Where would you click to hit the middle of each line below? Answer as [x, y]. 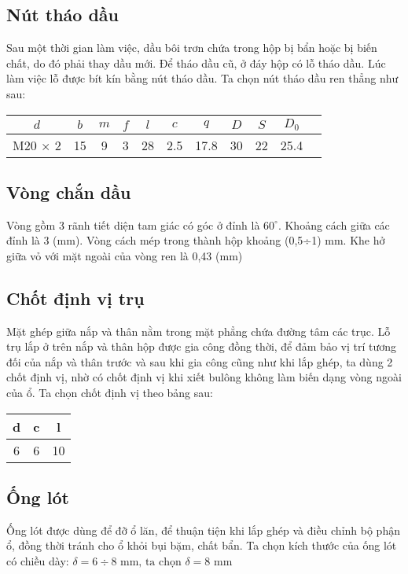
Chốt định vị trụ [75, 298]
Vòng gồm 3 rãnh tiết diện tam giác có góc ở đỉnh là [133, 224]
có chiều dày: [38, 561]
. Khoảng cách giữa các [334, 224]
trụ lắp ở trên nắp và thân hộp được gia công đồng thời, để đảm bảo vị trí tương [202, 346]
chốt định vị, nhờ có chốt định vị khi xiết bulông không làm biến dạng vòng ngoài [204, 377]
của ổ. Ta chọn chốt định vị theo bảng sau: [110, 393]
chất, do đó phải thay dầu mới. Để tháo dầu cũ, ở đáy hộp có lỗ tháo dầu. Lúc [196, 63]
